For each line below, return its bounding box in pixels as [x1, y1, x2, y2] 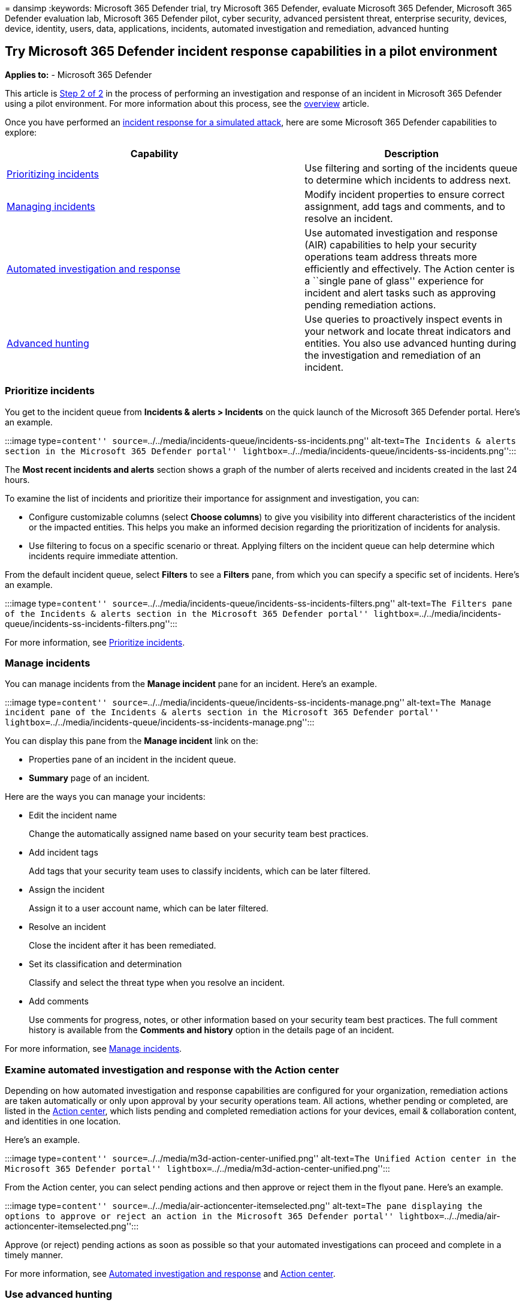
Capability [130, 147, 179, 160]
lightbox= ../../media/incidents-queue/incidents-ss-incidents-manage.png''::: [5, 717, 315, 728]
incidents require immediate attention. [29, 550, 178, 561]
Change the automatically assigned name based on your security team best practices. [29, 829, 369, 839]
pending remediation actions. [304, 298, 436, 311]
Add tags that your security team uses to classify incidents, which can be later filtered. [29, 866, 371, 877]
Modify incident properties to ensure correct [304, 188, 505, 200]
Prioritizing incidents [7, 167, 99, 180]
